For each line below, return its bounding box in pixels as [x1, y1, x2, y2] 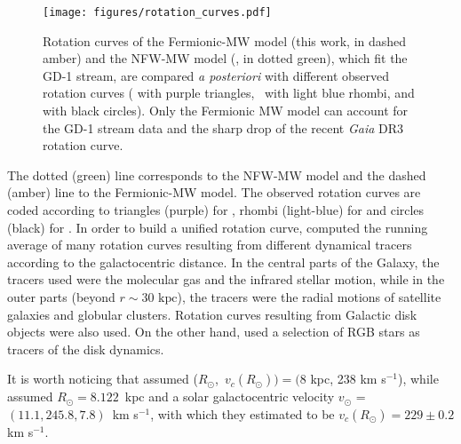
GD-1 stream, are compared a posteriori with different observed [43, 66, 390, 84]
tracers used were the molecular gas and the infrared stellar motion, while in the [7, 270, 445, 289]
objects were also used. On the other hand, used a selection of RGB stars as [7, 322, 420, 341]
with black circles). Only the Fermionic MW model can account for [43, 101, 409, 120]
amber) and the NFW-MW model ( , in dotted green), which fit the [43, 49, 408, 67]
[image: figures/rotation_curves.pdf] [43, 6, 272, 19]
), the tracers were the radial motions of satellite [177, 287, 441, 305]
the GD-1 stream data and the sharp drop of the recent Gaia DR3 [43, 118, 404, 137]
